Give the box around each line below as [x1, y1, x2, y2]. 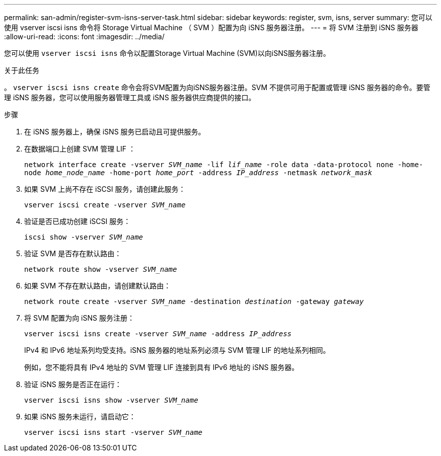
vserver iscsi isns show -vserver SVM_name [24, 396, 198, 404]
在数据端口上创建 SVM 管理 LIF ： [24, 144, 135, 153]
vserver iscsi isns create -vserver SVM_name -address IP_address [24, 330, 292, 338]
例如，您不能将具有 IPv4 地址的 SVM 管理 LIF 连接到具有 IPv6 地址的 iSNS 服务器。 [24, 363, 299, 371]
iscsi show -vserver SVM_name [24, 233, 143, 241]
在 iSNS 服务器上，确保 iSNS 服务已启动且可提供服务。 [24, 127, 205, 136]
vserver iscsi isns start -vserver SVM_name [24, 428, 203, 436]
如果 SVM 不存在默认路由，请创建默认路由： [24, 281, 171, 290]
